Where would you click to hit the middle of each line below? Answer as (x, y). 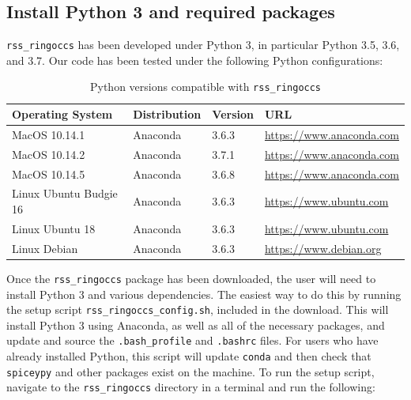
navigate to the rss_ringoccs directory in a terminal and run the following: (191, 387)
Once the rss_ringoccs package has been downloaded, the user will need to (191, 278)
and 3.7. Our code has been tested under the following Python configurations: (195, 60)
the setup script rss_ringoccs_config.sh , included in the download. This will (198, 309)
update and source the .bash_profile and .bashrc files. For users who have (192, 340)
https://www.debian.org (323, 248)
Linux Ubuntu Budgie (65, 193)
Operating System (62, 114)
